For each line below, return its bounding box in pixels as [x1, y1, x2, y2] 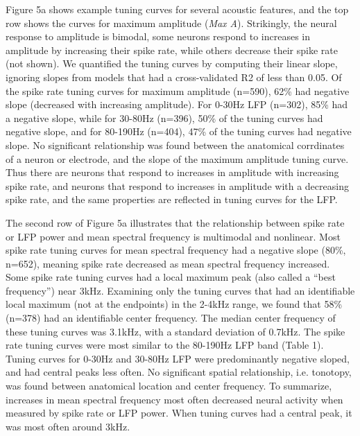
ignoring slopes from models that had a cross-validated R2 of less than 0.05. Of [6, 69, 342, 84]
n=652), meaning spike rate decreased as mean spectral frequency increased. [6, 256, 330, 270]
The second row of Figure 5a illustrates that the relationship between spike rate [6, 215, 345, 229]
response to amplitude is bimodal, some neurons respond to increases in [6, 29, 311, 44]
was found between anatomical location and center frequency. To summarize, [6, 378, 332, 393]
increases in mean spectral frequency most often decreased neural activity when [6, 392, 343, 406]
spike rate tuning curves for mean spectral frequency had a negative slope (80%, [6, 243, 346, 257]
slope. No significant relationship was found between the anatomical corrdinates [6, 137, 345, 152]
